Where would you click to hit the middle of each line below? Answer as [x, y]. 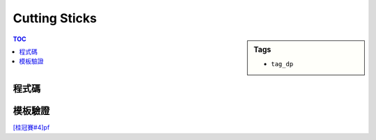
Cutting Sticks [55, 18]
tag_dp [282, 64]
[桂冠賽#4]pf [31, 127]
